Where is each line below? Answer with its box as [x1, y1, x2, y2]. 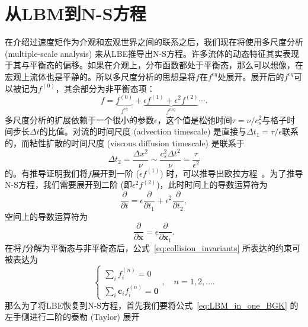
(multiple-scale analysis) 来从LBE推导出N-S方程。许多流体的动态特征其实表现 [5, 47, 300, 59]
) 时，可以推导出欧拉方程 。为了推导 [160, 166, 303, 179]
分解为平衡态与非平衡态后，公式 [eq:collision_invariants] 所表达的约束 [25, 241, 293, 254]
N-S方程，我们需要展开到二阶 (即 [5, 178, 133, 191]
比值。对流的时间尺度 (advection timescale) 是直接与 [47, 125, 247, 137]
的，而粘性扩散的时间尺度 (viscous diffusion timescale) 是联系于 [5, 136, 245, 149]
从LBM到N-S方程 [5, 1, 146, 25]
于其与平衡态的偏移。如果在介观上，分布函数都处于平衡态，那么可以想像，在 [5, 59, 303, 71]
